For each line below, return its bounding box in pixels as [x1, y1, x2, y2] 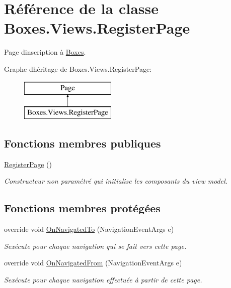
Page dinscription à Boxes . [4, 47, 86, 57]
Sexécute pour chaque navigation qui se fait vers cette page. [4, 240, 187, 251]
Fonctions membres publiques [4, 135, 161, 151]
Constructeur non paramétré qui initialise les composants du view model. [4, 176, 228, 186]
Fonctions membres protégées [4, 200, 161, 216]
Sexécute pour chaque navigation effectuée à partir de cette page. [4, 274, 202, 285]
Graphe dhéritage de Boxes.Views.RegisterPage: [4, 63, 152, 74]
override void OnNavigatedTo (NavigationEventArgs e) [4, 224, 174, 234]
